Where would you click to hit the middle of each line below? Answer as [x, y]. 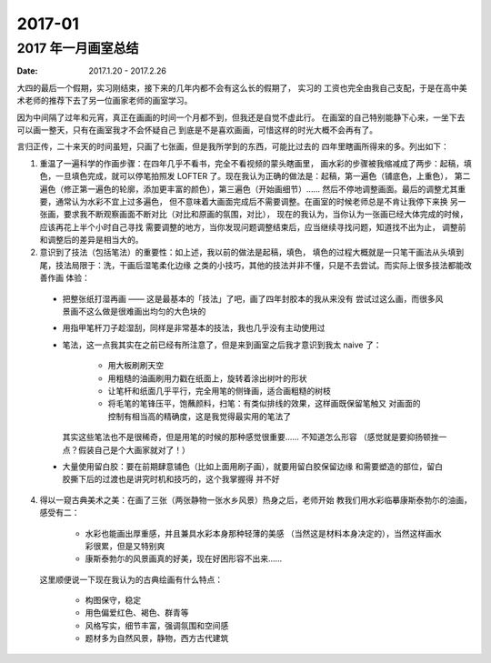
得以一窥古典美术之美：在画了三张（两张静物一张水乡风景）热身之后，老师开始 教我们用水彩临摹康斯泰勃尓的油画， [256, 499]
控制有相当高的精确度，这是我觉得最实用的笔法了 [199, 416]
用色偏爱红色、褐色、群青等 [137, 613]
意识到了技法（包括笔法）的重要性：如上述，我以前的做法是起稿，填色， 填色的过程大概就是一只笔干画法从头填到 [251, 252]
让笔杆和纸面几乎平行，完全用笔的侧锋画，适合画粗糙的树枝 [219, 390]
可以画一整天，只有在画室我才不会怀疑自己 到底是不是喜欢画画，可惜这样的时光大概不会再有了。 [197, 130]
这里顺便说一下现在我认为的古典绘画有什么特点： [131, 579]
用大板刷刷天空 [135, 366]
